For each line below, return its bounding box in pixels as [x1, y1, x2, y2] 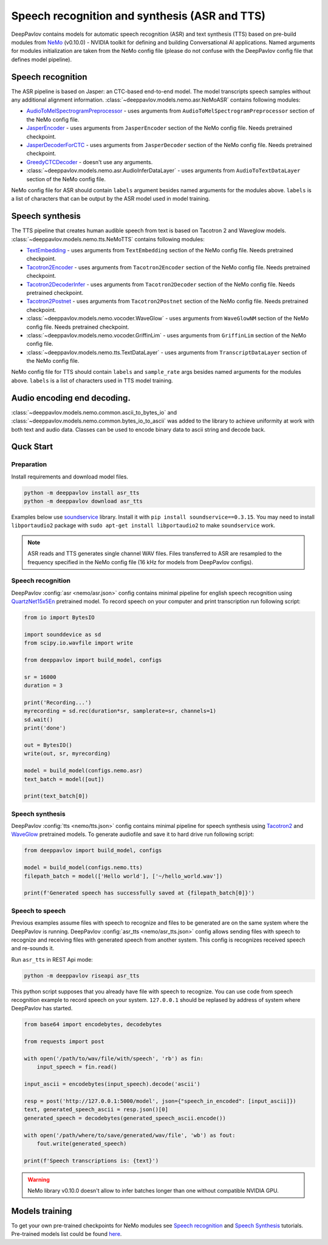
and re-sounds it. [11, 945, 55, 952]
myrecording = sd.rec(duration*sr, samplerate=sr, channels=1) [24, 708, 217, 714]
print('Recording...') [24, 699, 92, 706]
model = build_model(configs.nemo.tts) [24, 864, 143, 871]
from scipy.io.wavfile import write [24, 640, 134, 647]
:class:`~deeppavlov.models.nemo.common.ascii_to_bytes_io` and [11, 409, 177, 416]
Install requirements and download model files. [11, 473, 129, 480]
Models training [11, 1205, 72, 1216]
